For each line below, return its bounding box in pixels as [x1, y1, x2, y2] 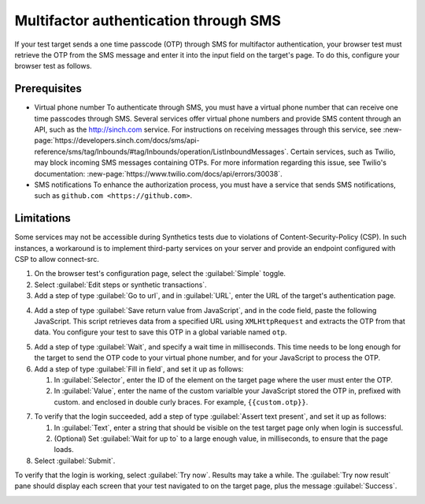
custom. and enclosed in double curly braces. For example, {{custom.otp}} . [54, 397, 309, 406]
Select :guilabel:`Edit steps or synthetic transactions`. [34, 280, 208, 289]
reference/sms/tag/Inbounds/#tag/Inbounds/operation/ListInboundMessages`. [34, 147, 289, 156]
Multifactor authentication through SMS [14, 12, 281, 29]
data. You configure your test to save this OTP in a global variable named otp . [34, 327, 287, 337]
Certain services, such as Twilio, [290, 147, 396, 156]
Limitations [14, 211, 71, 225]
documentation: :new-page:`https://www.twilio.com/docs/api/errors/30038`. [34, 169, 283, 178]
